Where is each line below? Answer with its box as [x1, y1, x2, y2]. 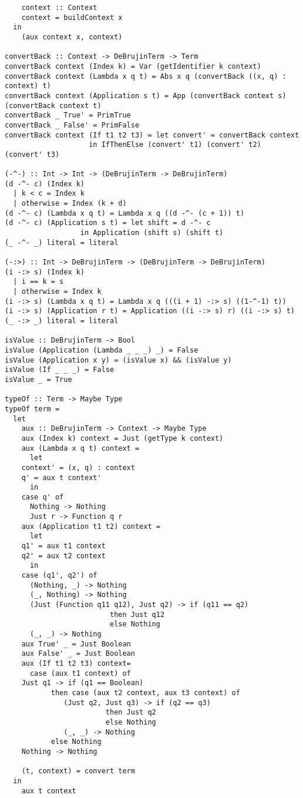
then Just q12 [109, 610, 165, 619]
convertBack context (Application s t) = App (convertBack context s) [5, 91, 287, 100]
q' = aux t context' [21, 473, 102, 482]
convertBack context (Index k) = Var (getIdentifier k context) [5, 62, 261, 71]
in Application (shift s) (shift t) [80, 229, 224, 237]
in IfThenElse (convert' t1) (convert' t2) [89, 140, 261, 149]
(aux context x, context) [21, 32, 123, 41]
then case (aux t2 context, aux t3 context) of [51, 688, 240, 697]
